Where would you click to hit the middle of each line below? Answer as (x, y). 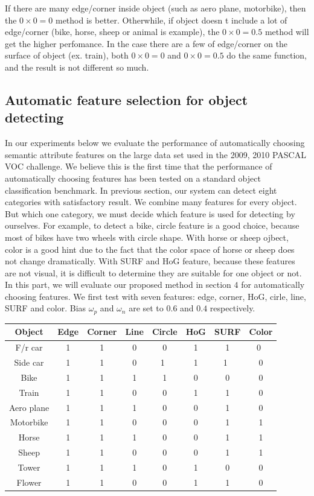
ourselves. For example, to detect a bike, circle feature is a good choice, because (152, 225)
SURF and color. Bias (46, 308)
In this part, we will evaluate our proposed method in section (118, 285)
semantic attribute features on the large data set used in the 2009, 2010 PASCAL (155, 154)
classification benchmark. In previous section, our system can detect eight (141, 190)
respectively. (232, 308)
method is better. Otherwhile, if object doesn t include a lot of (171, 20)
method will (287, 32)
